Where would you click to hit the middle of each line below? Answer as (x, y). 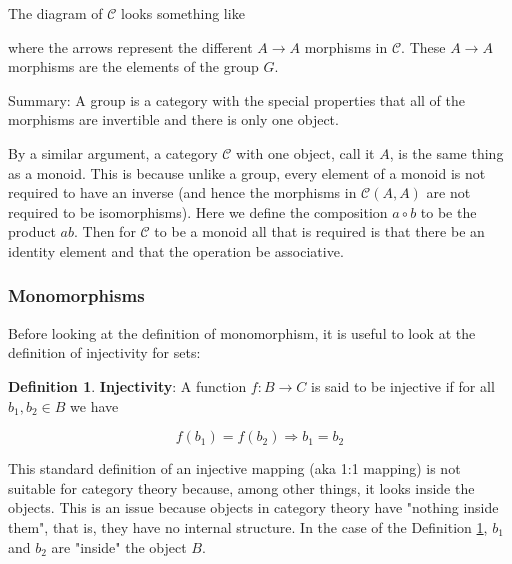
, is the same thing (446, 152)
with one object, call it (305, 152)
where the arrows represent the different (130, 46)
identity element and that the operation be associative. (176, 250)
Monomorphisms (76, 295)
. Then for (104, 231)
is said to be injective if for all (403, 385)
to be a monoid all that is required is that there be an (319, 231)
